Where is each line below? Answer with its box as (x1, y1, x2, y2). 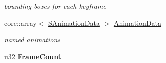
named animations (4, 34, 60, 45)
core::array (4, 17, 37, 28)
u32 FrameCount (4, 51, 61, 61)
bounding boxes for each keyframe (4, 1, 106, 11)
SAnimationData (48, 17, 100, 28)
